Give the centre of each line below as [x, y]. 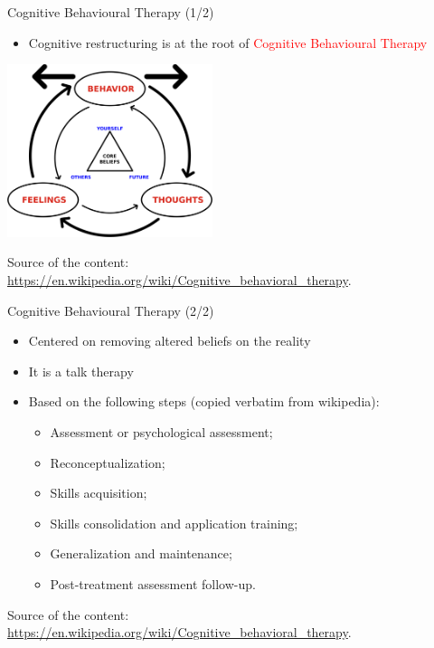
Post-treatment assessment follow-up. [153, 583]
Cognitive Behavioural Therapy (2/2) [111, 310]
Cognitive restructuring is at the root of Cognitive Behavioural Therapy [228, 42]
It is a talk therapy [81, 371]
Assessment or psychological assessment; [161, 432]
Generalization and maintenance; [141, 553]
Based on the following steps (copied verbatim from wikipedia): [204, 401]
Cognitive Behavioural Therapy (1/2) [111, 12]
